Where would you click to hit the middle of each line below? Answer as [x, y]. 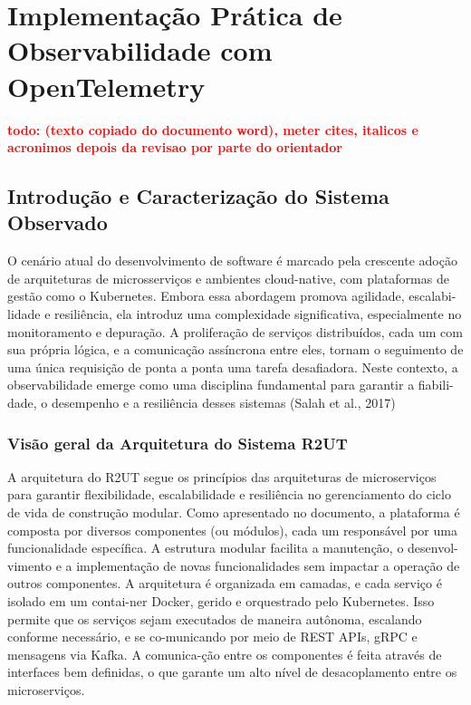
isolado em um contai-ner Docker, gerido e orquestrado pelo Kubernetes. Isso [221, 601]
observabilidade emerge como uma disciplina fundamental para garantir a [211, 385]
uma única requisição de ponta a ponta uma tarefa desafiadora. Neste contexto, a [233, 367]
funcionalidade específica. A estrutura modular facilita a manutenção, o [206, 548]
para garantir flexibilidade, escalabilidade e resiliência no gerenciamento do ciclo [229, 494]
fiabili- [436, 385]
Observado [58, 222]
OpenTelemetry [106, 86]
